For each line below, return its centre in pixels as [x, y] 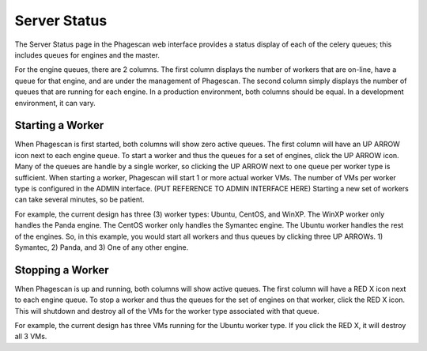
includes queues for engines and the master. [87, 55]
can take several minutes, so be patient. [79, 200]
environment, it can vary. [55, 103]
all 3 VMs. [31, 337]
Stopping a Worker [62, 270]
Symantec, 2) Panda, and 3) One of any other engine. [102, 247]
